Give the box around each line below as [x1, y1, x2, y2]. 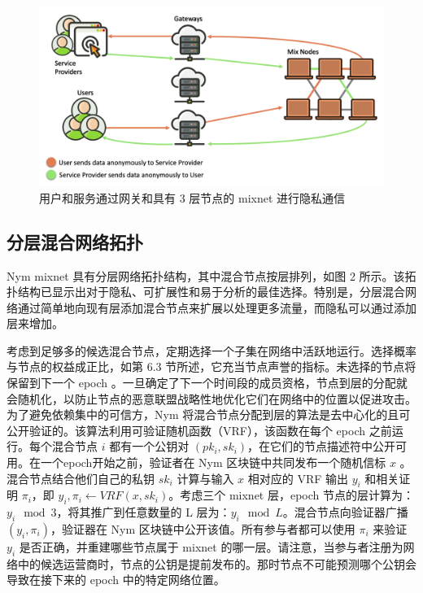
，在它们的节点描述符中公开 [247, 438, 396, 455]
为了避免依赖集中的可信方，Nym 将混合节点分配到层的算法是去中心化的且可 [7, 406, 411, 423]
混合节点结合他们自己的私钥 [7, 469, 155, 486]
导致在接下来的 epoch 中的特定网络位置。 [7, 571, 225, 588]
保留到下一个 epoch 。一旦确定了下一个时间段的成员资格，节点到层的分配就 [7, 374, 408, 391]
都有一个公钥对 [109, 438, 190, 455]
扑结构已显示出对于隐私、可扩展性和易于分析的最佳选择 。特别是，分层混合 [7, 283, 405, 300]
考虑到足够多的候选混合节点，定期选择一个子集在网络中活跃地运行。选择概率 [7, 342, 416, 359]
